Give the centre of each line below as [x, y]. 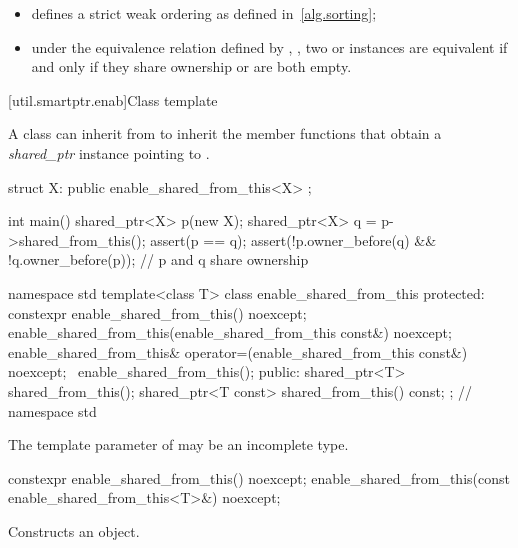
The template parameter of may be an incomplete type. [178, 444]
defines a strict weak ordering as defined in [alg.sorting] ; [204, 13]
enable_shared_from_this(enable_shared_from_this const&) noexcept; [230, 332]
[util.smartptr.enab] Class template [113, 99]
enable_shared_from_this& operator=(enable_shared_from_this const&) [238, 351]
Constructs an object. [74, 530]
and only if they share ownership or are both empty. [191, 66]
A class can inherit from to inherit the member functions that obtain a [225, 133]
